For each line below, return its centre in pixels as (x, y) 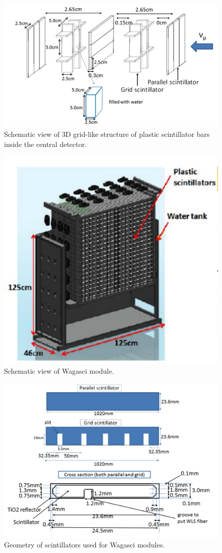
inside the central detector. (45, 144)
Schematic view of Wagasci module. (59, 370)
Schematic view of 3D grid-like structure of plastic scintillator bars (107, 134)
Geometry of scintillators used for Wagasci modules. (85, 545)
